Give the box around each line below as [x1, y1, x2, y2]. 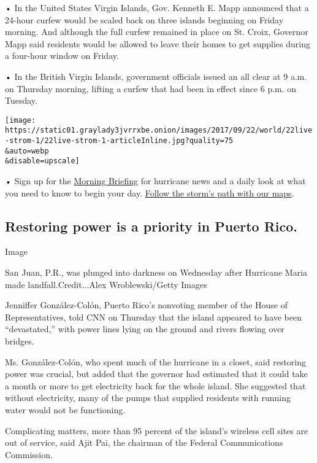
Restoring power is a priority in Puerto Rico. [5, 216, 298, 235]
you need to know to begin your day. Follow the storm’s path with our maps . [5, 186, 294, 199]
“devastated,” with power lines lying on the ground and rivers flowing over [5, 322, 285, 335]
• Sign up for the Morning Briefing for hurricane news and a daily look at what [5, 174, 306, 187]
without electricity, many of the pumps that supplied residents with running [5, 391, 291, 404]
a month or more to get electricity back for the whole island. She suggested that [5, 379, 306, 392]
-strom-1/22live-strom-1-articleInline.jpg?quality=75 [5, 136, 234, 146]
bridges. [5, 334, 34, 347]
